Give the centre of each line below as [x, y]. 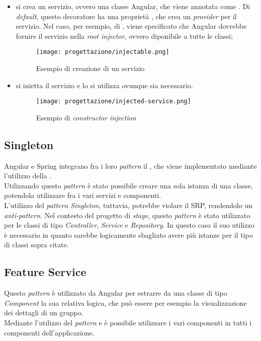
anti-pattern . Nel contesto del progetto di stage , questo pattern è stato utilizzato [127, 215]
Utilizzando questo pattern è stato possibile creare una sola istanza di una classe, [128, 185]
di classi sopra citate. [36, 245]
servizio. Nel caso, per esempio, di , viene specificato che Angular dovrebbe [131, 26]
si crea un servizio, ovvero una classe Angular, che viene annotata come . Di [133, 6]
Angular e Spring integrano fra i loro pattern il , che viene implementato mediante [130, 165]
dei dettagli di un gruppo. [44, 313]
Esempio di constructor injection [86, 117]
